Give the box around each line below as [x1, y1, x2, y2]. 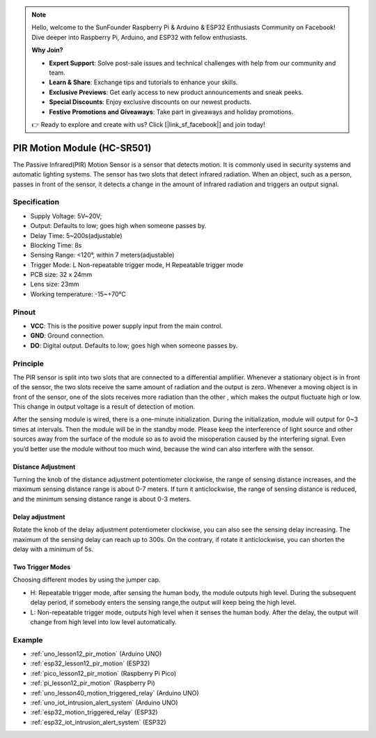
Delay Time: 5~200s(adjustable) [30, 231, 123, 240]
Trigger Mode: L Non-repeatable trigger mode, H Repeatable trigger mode [30, 260, 244, 269]
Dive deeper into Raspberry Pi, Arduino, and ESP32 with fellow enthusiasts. [31, 33, 248, 41]
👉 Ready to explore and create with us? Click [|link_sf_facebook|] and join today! [31, 120, 265, 128]
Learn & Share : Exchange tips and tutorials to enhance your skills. [49, 78, 238, 86]
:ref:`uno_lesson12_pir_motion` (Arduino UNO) [30, 649, 162, 658]
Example [13, 635, 43, 645]
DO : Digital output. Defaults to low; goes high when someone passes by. [30, 341, 238, 349]
